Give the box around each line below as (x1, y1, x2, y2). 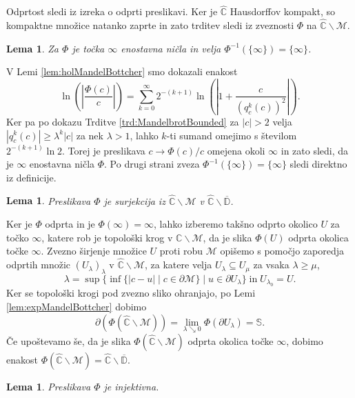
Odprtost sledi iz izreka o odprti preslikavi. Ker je (6, 4, 218, 19)
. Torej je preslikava (62, 143, 145, 157)
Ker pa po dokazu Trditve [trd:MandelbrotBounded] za (6, 114, 239, 128)
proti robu (159, 243, 203, 258)
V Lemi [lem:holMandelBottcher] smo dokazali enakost (6, 64, 238, 79)
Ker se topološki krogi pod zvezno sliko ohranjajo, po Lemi (6, 286, 256, 300)
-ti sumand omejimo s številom (166, 128, 297, 142)
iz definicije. (6, 170, 57, 184)
